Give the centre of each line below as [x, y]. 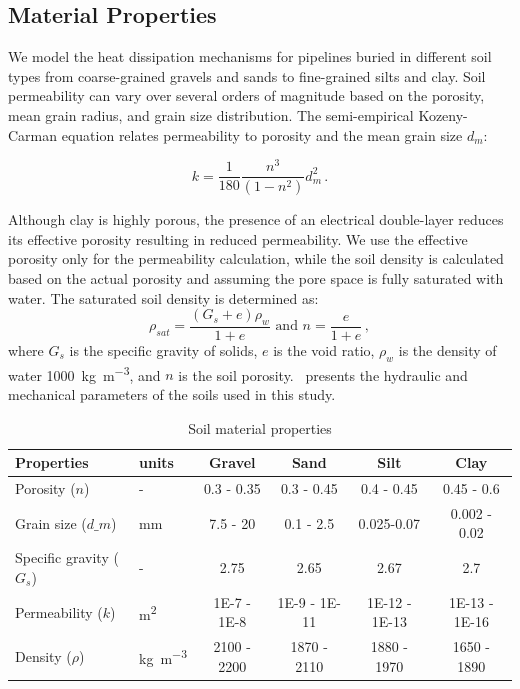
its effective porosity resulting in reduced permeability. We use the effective [238, 238]
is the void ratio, [324, 349]
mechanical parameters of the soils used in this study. [172, 394]
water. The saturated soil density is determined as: [163, 297]
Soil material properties [260, 427]
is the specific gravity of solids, [163, 349]
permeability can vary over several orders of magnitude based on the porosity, [246, 95]
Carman [33, 134]
